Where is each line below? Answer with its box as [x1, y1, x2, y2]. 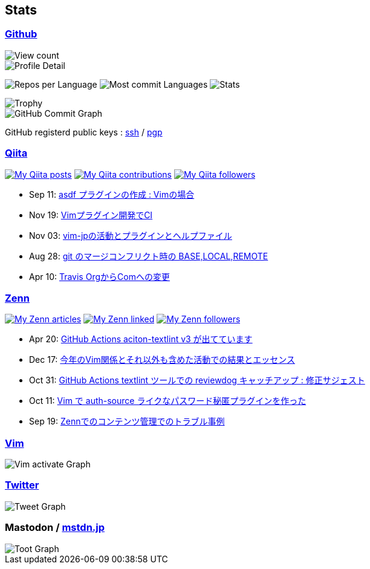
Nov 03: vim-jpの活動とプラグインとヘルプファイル [29, 230, 232, 241]
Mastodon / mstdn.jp [5, 521, 105, 534]
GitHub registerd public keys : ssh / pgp [5, 126, 163, 137]
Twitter [5, 479, 39, 492]
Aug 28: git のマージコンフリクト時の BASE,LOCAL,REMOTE [29, 250, 268, 261]
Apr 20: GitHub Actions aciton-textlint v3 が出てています [29, 334, 253, 345]
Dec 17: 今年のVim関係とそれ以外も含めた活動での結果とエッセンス [29, 354, 295, 365]
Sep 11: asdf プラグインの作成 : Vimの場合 [29, 189, 195, 200]
